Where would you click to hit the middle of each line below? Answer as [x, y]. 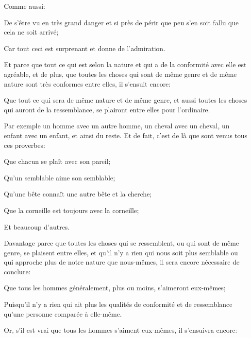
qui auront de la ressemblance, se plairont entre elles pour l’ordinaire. [107, 109]
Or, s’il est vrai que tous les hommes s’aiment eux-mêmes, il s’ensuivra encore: [121, 330]
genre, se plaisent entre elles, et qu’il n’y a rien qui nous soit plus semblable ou [121, 252]
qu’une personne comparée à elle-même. [63, 313]
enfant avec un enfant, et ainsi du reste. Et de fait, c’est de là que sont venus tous [126, 135]
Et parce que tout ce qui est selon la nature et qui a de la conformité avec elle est [125, 64]
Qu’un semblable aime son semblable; [59, 177]
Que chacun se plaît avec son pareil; [57, 161]
